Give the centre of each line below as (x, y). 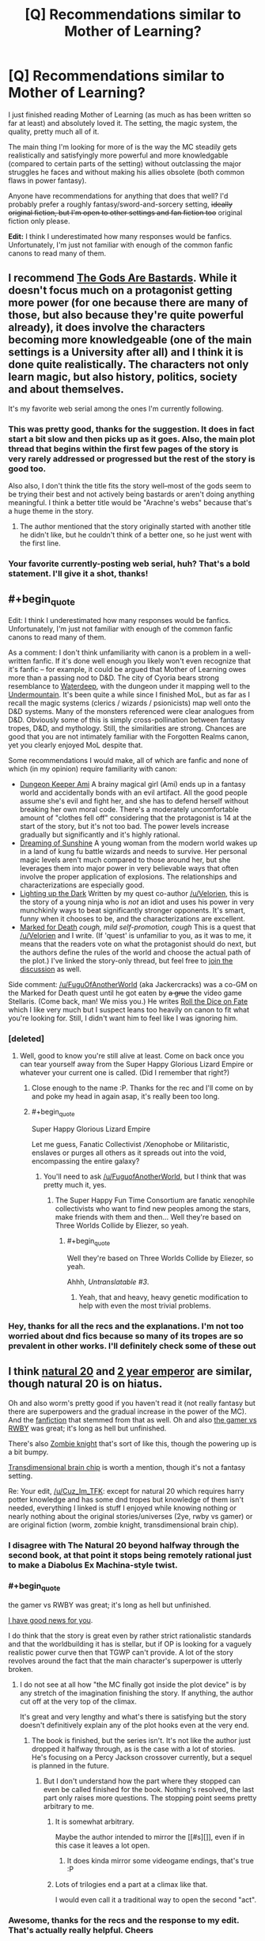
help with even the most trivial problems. (145, 1305)
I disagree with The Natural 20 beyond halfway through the (124, 1545)
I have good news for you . (51, 1620)
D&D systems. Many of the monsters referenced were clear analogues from (131, 711)
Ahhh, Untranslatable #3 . (108, 1282)
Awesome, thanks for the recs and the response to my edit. (124, 1920)
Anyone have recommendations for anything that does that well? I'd (118, 196)
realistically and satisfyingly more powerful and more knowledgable (118, 155)
